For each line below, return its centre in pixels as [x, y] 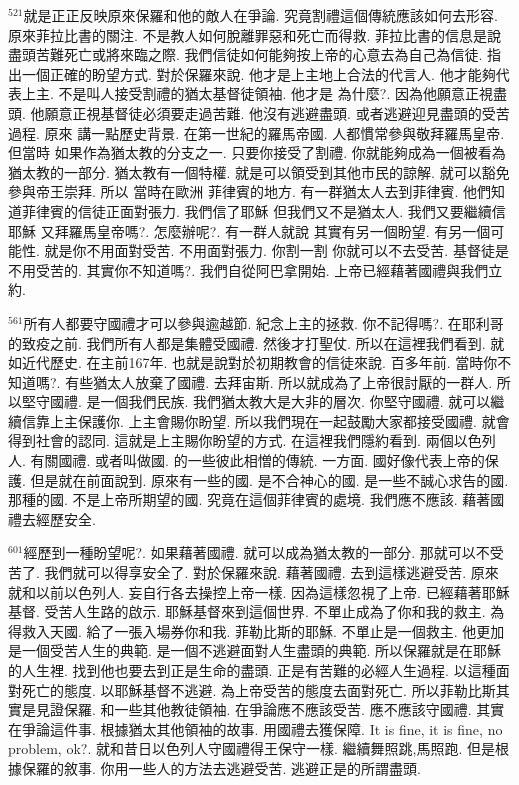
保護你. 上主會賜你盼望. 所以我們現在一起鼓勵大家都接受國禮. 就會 [293, 420]
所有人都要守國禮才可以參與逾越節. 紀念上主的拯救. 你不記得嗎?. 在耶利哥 [263, 322]
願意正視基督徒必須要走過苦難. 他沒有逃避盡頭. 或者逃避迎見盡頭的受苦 [277, 112]
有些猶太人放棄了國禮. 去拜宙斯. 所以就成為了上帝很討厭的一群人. [279, 381]
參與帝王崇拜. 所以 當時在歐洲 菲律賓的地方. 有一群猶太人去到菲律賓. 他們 [249, 191]
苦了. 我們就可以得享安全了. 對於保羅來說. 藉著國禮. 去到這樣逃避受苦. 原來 [253, 572]
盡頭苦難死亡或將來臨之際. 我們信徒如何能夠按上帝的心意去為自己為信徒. [245, 54]
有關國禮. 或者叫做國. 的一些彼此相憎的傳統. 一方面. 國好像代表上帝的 [257, 460]
